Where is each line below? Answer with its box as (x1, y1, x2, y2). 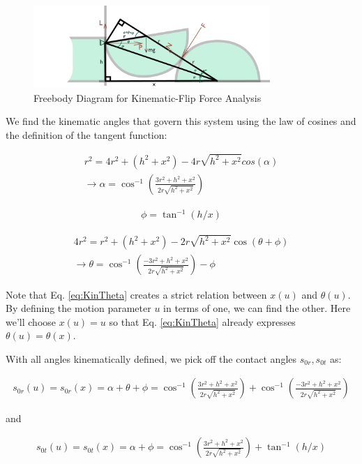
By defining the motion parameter (6, 301, 151, 315)
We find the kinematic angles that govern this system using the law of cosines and (6, 114, 356, 128)
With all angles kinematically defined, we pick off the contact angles (6, 351, 297, 366)
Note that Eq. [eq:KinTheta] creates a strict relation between (6, 287, 267, 301)
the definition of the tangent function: (6, 127, 167, 142)
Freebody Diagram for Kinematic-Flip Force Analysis (33, 90, 262, 105)
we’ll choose (6, 314, 56, 329)
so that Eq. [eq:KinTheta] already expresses (109, 314, 296, 329)
